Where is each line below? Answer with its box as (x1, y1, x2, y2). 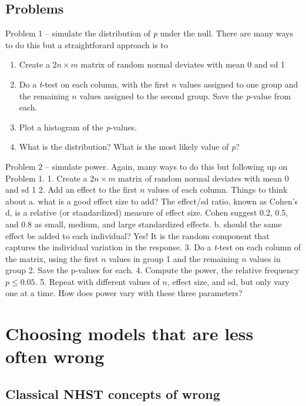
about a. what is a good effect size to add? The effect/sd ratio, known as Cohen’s (5, 194, 298, 207)
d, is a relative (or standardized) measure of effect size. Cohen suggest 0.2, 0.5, (5, 206, 288, 219)
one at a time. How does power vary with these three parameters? (5, 287, 243, 299)
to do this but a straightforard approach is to (5, 38, 168, 51)
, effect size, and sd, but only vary (167, 275, 290, 287)
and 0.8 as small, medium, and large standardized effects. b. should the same (5, 217, 282, 230)
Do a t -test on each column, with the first (19, 78, 169, 90)
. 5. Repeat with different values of (35, 275, 160, 287)
